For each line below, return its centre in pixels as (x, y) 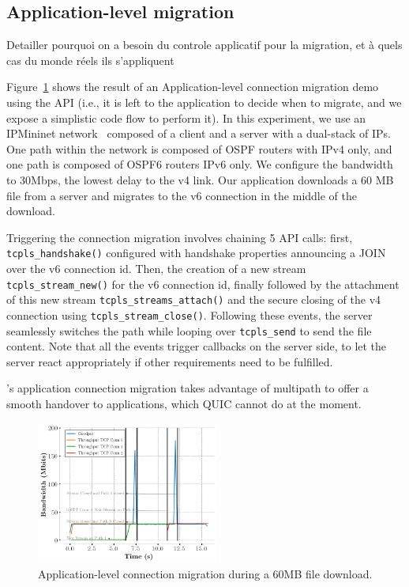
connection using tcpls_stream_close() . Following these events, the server (189, 314)
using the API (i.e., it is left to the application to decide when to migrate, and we (204, 102)
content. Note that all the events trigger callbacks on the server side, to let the (197, 346)
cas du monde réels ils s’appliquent (90, 60)
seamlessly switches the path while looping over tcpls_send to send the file (189, 330)
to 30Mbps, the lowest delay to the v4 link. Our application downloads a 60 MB (200, 179)
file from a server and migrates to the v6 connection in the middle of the (182, 195)
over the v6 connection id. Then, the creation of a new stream (156, 268)
